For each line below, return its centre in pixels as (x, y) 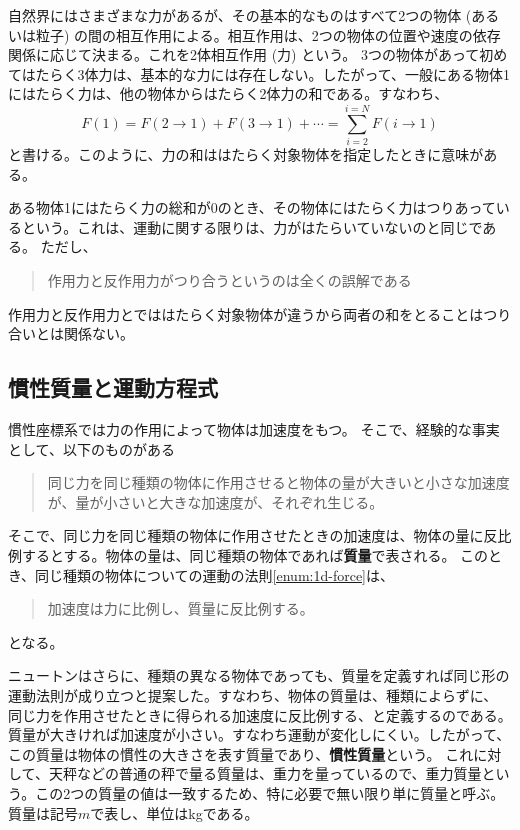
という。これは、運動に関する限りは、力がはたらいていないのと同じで (252, 226)
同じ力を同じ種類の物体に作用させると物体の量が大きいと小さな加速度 (278, 482)
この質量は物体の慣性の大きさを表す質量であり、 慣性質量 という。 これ (241, 753)
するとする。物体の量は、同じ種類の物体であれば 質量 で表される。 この (255, 555)
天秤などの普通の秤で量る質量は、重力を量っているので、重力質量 (265, 773)
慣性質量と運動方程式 (113, 387)
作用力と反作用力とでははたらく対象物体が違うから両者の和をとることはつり (260, 313)
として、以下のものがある (91, 448)
